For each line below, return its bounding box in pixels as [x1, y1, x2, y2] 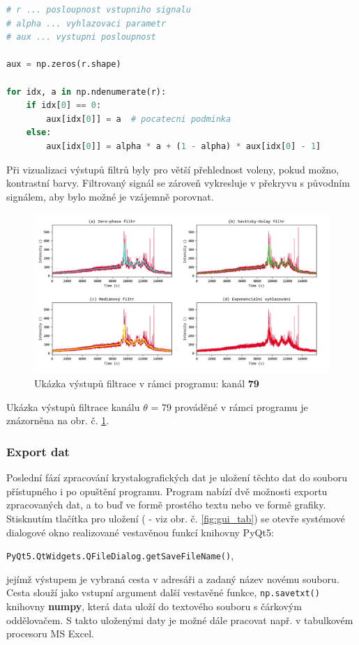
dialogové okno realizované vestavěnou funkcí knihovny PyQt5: [6, 524, 274, 539]
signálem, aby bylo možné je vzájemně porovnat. [6, 189, 214, 203]
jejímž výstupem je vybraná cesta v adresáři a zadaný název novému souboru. [6, 571, 339, 586]
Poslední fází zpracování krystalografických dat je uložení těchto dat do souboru [6, 470, 348, 485]
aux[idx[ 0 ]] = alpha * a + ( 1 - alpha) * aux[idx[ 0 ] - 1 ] [46, 141, 321, 151]
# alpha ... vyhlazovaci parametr [6, 18, 167, 29]
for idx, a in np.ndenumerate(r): [6, 86, 167, 97]
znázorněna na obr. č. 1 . [6, 413, 109, 428]
